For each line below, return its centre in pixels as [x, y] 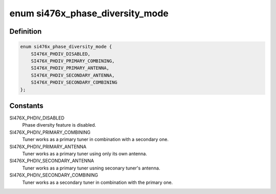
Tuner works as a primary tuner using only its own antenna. [85, 154]
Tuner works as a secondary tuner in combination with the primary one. [98, 182]
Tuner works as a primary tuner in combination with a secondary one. [95, 139]
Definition [26, 31]
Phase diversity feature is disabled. [59, 125]
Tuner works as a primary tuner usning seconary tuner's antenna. [91, 168]
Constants [26, 105]
